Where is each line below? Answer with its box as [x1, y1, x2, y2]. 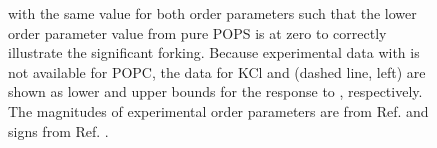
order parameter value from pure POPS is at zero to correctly [8, 22, 387, 43]
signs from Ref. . [8, 120, 109, 141]
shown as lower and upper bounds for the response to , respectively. [8, 81, 423, 102]
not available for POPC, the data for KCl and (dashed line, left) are [8, 61, 426, 82]
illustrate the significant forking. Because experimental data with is [8, 42, 420, 63]
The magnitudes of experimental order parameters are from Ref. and [8, 100, 429, 121]
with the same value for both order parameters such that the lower [8, 3, 417, 23]
